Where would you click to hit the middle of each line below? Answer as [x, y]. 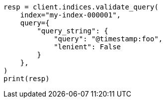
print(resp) [27, 79]
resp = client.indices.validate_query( [81, 7]
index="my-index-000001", [71, 15]
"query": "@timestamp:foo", [108, 39]
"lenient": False [87, 47]
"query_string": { [73, 31]
